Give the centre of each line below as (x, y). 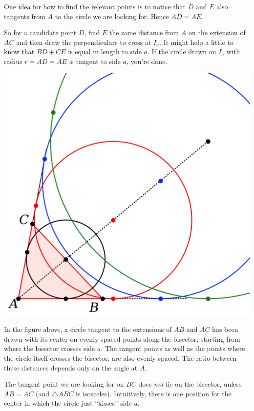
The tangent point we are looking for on (64, 384)
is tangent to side (95, 61)
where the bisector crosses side (50, 348)
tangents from (25, 16)
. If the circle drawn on (182, 51)
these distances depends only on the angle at (71, 367)
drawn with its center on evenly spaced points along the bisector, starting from (122, 339)
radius (13, 61)
